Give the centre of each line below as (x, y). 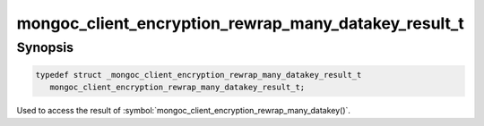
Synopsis (45, 47)
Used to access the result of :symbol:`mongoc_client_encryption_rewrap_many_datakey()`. (184, 111)
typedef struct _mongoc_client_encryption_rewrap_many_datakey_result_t (199, 75)
